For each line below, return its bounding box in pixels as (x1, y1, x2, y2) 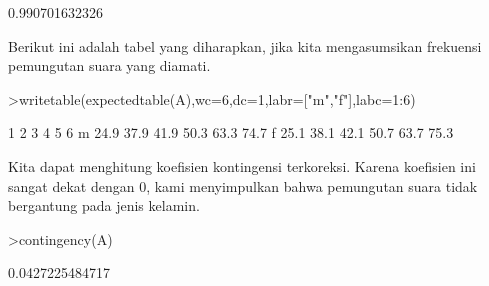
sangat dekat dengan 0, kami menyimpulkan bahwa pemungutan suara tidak (8, 175, 478, 196)
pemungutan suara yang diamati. (8, 55, 211, 76)
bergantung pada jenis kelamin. (8, 195, 200, 216)
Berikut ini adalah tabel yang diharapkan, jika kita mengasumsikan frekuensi (8, 35, 482, 56)
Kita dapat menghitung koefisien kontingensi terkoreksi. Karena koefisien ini (8, 155, 476, 176)
